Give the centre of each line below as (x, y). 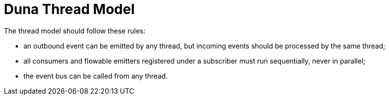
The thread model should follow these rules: (75, 31)
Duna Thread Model (69, 9)
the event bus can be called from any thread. (96, 76)
